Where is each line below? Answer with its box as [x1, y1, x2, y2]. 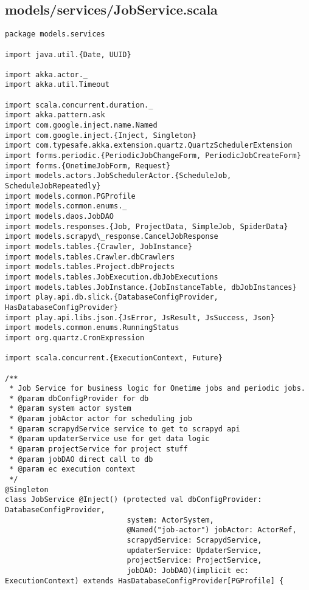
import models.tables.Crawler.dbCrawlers [5, 252, 175, 261]
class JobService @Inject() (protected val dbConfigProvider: [5, 495, 262, 504]
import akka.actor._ [5, 70, 88, 79]
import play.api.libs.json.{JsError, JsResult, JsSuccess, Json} [5, 313, 275, 322]
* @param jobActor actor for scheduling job [9, 414, 192, 424]
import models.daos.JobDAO [5, 212, 114, 221]
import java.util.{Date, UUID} [5, 50, 131, 59]
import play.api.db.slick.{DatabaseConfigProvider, [5, 293, 218, 302]
